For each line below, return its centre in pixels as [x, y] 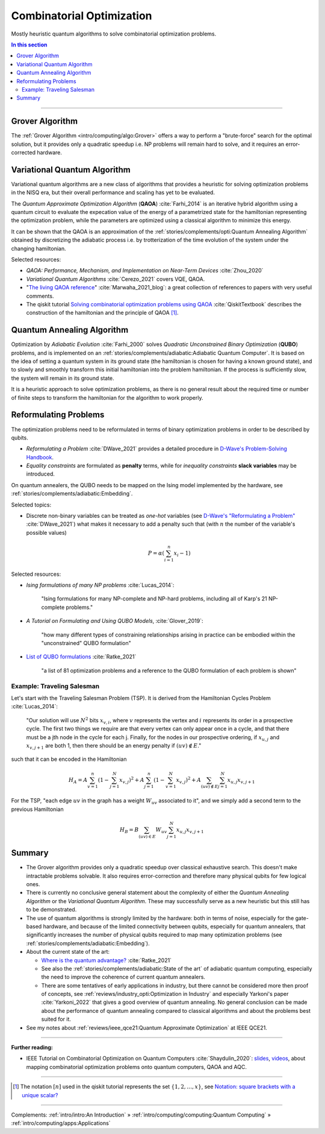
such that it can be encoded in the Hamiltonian [69, 759]
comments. [40, 296]
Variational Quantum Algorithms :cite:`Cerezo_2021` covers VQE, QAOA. [116, 279]
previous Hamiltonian [37, 809]
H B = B [129, 830]
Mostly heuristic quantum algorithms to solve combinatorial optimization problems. [114, 34]
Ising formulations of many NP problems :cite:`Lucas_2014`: [100, 585]
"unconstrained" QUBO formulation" [86, 643]
